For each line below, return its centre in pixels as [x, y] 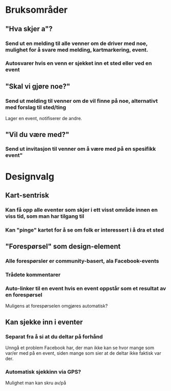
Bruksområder [36, 10]
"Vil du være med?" [38, 134]
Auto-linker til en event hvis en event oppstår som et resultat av [86, 289]
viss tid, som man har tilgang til [45, 216]
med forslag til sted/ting [36, 107]
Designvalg [30, 177]
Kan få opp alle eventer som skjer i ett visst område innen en [82, 210]
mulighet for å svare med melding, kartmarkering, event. [77, 50]
